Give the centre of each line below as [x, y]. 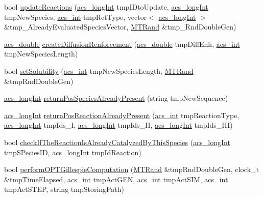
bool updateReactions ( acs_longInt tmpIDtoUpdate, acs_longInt [106, 7]
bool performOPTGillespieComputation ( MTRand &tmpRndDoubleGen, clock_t [132, 169]
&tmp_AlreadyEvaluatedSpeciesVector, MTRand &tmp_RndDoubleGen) [120, 27]
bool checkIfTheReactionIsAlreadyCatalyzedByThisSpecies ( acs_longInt [117, 142]
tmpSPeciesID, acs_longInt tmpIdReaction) [73, 152]
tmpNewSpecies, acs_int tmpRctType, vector [76, 17]
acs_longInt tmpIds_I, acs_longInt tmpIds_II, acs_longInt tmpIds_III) [118, 125]
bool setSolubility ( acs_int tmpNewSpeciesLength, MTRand [99, 70]
